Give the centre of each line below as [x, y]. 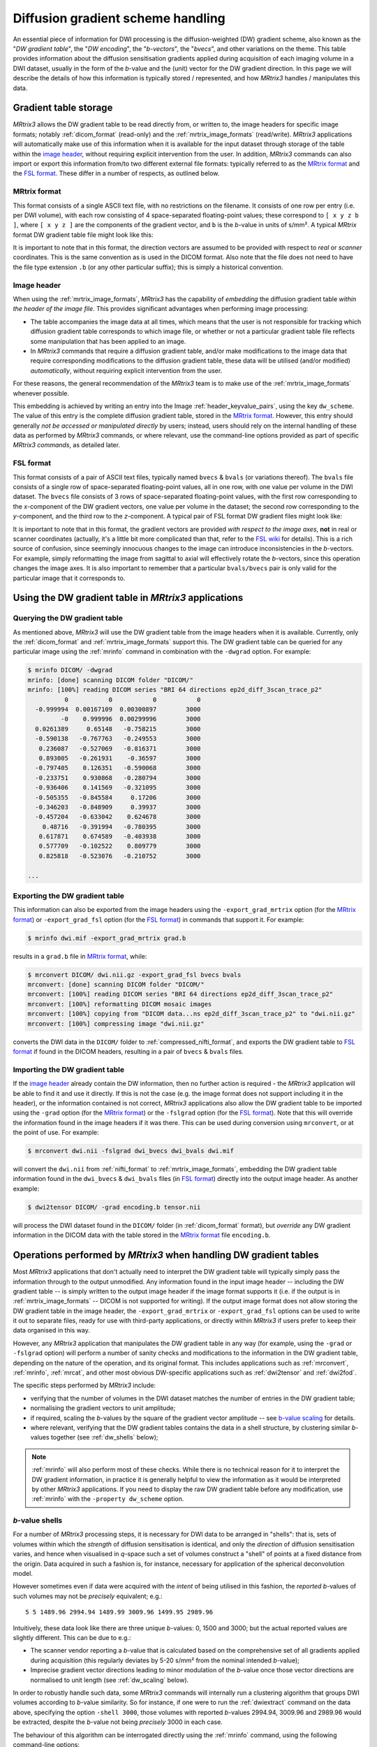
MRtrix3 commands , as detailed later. [67, 445]
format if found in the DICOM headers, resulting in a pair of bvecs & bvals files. [128, 1052]
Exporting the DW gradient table [69, 896]
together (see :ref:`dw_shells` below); [104, 1437]
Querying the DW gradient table [68, 618]
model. [23, 1574]
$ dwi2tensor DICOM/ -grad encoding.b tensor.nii [114, 1207]
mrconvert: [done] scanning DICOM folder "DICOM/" [116, 985]
